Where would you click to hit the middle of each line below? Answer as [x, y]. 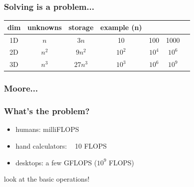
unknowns [44, 27]
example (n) [121, 27]
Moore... [21, 88]
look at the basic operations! [47, 179]
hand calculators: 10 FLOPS [61, 146]
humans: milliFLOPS [47, 129]
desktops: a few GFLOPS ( [56, 162]
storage [81, 27]
